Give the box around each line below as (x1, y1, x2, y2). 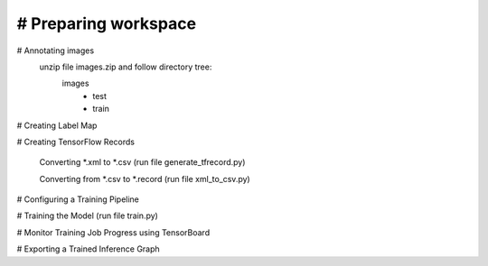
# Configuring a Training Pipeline (16, 194, 140, 205)
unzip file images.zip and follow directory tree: (39, 61, 212, 72)
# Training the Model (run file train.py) (16, 210, 158, 221)
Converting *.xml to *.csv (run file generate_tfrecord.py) (39, 157, 246, 168)
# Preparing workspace (16, 14, 197, 33)
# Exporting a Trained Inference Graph (16, 243, 160, 254)
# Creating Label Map (16, 120, 98, 131)
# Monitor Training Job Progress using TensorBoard (16, 226, 211, 238)
